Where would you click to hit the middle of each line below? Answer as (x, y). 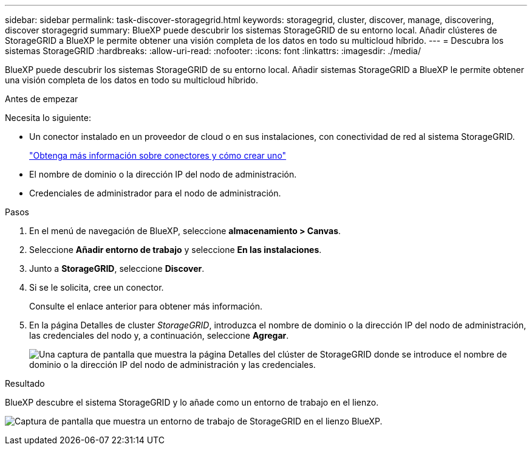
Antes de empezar (42, 99)
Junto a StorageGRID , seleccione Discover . (117, 268)
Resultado (25, 383)
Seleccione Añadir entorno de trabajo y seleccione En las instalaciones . (176, 250)
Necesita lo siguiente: (48, 118)
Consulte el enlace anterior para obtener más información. (146, 306)
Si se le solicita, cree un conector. (97, 287)
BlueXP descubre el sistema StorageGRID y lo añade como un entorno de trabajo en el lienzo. (192, 402)
